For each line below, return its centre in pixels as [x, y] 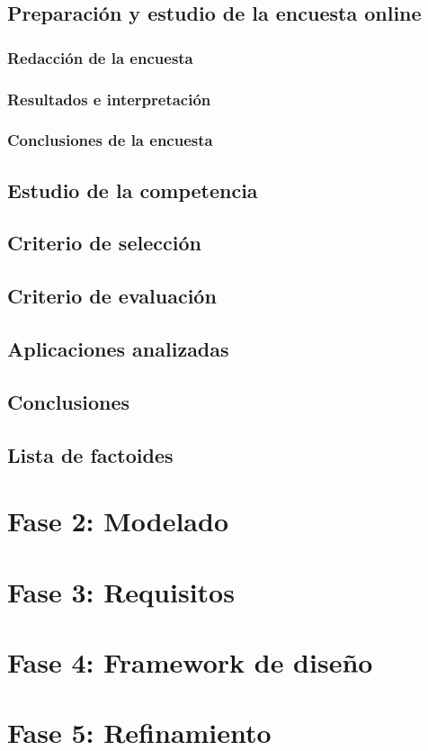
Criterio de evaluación [112, 296]
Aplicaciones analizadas [118, 349]
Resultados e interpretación [109, 99]
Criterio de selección [104, 243]
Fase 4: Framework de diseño [190, 661]
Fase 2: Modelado [118, 521]
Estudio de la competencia [133, 190]
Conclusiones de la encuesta [110, 140]
